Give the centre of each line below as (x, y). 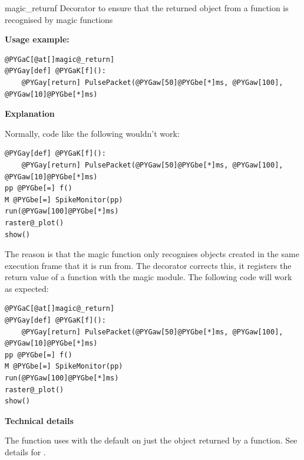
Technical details (39, 420)
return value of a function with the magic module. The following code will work (148, 277)
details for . (25, 452)
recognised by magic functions (59, 19)
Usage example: (37, 39)
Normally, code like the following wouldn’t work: (92, 133)
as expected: (27, 288)
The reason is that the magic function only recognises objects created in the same (152, 254)
